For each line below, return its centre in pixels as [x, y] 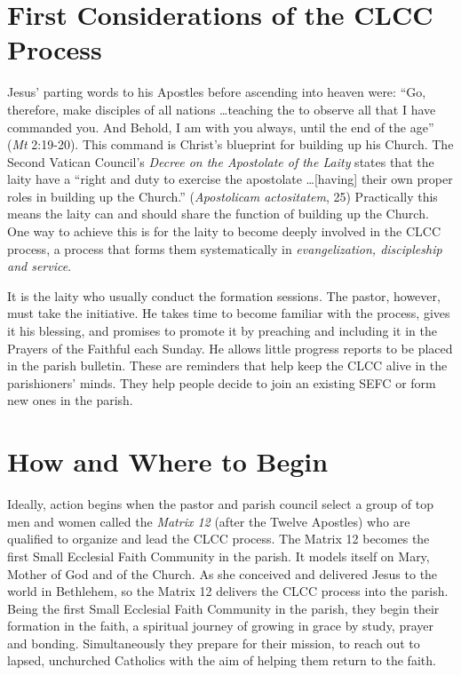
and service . [40, 266]
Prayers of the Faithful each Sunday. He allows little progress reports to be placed [230, 348]
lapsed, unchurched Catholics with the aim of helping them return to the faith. [222, 660]
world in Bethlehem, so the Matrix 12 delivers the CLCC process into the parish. [228, 591]
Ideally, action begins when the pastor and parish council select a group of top [220, 504]
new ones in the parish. [70, 400]
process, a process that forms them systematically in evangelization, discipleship [225, 248]
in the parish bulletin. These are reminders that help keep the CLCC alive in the [227, 365]
